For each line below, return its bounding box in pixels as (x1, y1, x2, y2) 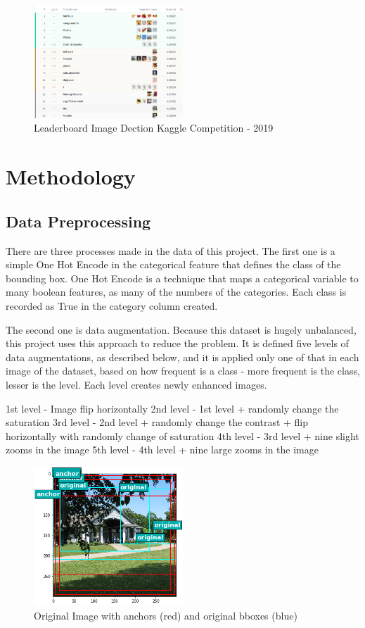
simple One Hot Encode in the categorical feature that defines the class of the (6, 257, 341, 272)
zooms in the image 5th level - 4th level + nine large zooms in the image (6, 442, 319, 457)
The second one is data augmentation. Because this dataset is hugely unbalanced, (6, 322, 357, 337)
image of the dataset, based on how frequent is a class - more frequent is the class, (6, 363, 360, 378)
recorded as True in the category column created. (6, 298, 218, 313)
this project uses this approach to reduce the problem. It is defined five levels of (6, 336, 349, 351)
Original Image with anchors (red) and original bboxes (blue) (34, 608, 297, 622)
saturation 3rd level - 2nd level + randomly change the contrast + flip (6, 415, 309, 429)
